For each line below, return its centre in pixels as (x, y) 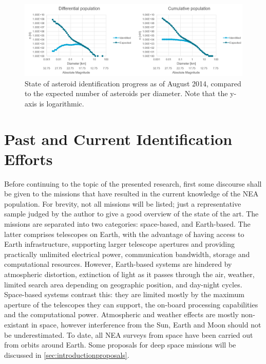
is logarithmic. (62, 103)
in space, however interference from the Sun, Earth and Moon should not (146, 324)
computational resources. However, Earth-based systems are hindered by (118, 264)
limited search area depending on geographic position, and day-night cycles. (123, 284)
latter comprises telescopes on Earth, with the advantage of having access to (124, 234)
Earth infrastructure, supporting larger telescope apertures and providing (119, 244)
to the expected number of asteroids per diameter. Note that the (126, 93)
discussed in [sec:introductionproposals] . (67, 354)
